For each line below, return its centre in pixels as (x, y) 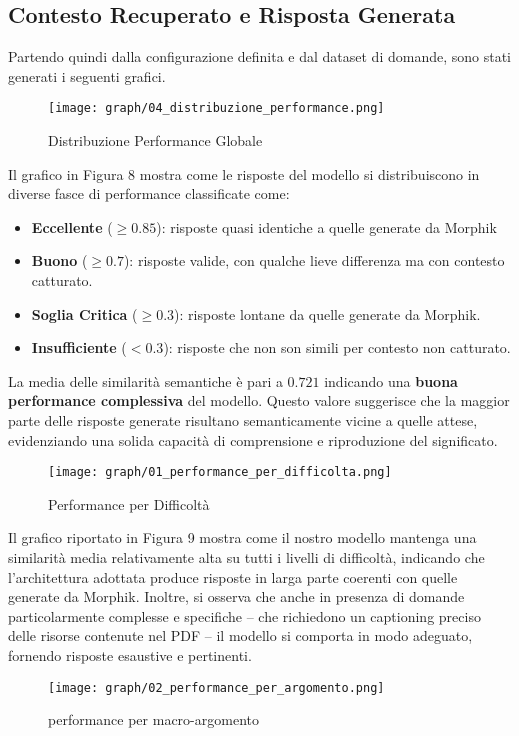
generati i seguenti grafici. (87, 75)
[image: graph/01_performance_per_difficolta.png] (220, 472)
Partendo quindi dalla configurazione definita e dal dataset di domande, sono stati (260, 56)
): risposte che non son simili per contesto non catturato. (337, 347)
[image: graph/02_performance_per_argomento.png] (216, 687)
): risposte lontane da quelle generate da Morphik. (327, 313)
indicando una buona (391, 380)
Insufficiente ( (79, 347)
